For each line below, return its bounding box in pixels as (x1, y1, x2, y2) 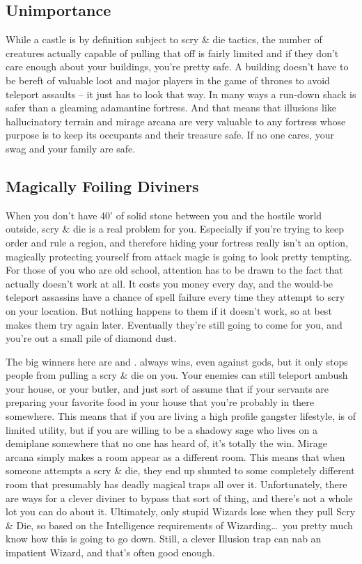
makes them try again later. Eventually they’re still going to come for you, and (6, 317, 343, 331)
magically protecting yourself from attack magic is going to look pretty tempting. (6, 249, 352, 263)
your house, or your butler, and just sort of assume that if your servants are (6, 381, 329, 395)
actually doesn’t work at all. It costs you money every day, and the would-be (6, 276, 333, 290)
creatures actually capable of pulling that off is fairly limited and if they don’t (6, 45, 339, 60)
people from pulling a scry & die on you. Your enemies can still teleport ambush (6, 368, 348, 382)
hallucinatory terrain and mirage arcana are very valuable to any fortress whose (6, 113, 346, 128)
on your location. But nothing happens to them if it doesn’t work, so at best (6, 303, 332, 318)
